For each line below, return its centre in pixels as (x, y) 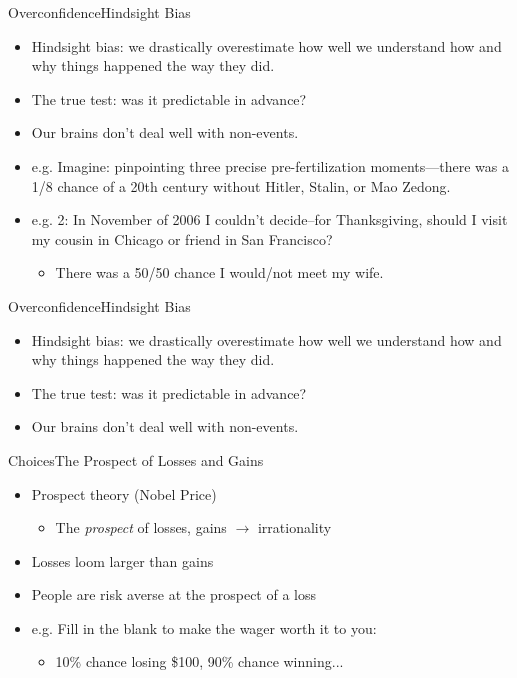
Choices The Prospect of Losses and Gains (136, 459)
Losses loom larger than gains (122, 560)
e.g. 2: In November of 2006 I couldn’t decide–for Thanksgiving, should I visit (269, 219)
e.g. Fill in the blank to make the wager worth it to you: (204, 627)
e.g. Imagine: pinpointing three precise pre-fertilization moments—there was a (270, 165)
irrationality (294, 527)
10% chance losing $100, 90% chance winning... (199, 661)
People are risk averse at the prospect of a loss (173, 594)
